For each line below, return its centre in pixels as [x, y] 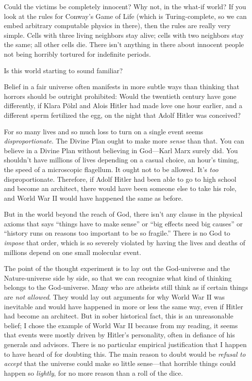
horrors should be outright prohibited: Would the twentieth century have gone [120, 96]
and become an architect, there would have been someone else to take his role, [120, 188]
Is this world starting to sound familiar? [63, 70]
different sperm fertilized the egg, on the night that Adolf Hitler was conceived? [122, 115]
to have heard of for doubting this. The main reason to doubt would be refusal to [125, 354]
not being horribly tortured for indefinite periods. [77, 54]
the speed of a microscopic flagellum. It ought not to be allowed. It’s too [111, 169]
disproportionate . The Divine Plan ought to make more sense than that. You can [124, 141]
